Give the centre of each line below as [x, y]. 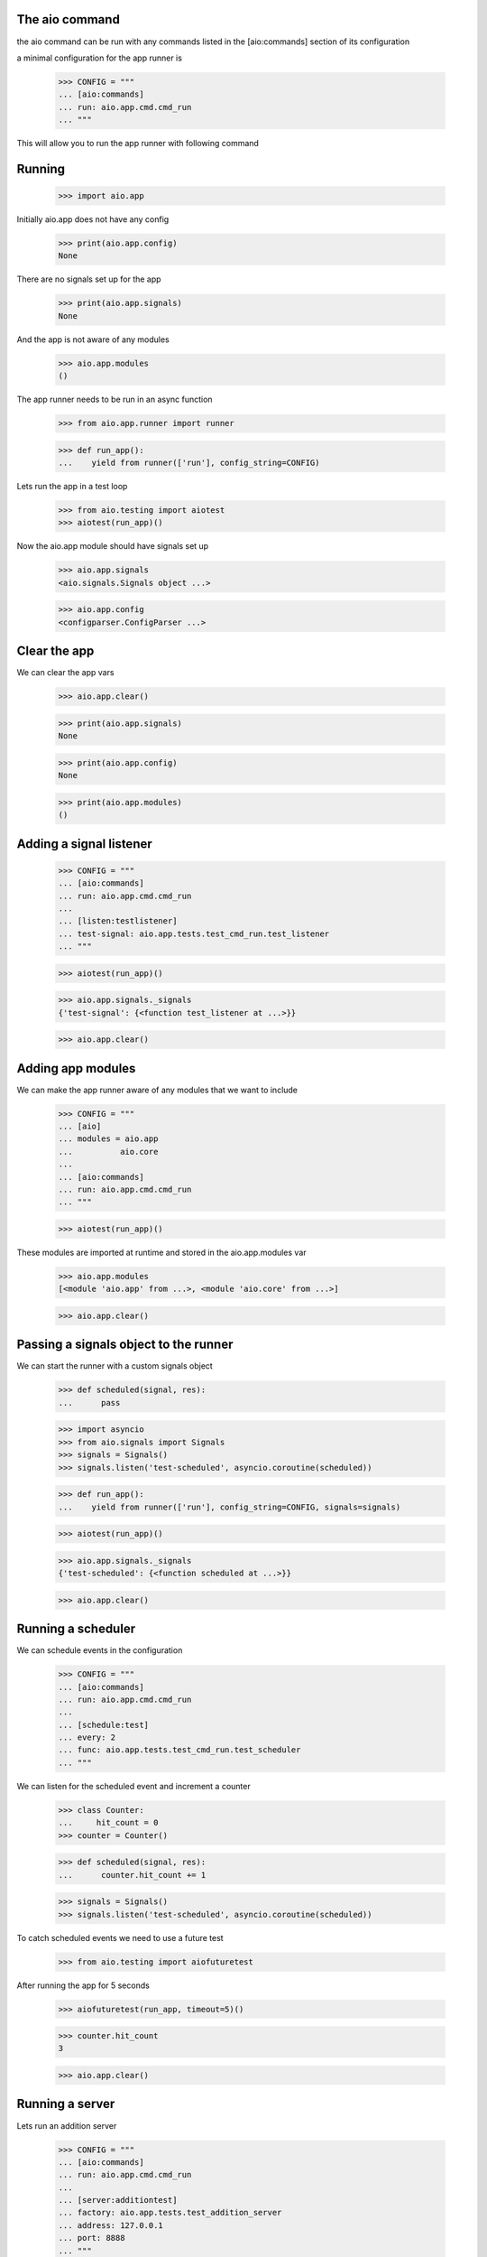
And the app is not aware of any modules [93, 339]
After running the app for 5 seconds [83, 1985]
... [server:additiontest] [118, 2200]
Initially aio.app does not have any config [93, 219]
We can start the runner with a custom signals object [115, 1366]
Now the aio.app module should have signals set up [113, 546]
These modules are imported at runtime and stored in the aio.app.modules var [161, 1252]
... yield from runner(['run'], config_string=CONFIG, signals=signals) [230, 1507]
